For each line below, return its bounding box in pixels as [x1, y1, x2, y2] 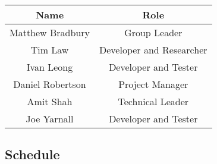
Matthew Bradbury [10, 26, 90, 39]
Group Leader [124, 26, 183, 39]
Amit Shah [27, 94, 73, 108]
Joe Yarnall [26, 112, 74, 125]
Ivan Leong [26, 60, 73, 74]
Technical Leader [118, 94, 189, 108]
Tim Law [30, 43, 69, 56]
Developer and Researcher [99, 43, 207, 56]
